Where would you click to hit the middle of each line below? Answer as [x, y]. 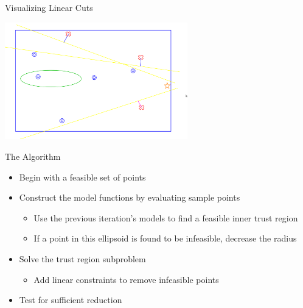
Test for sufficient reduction [71, 300]
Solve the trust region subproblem [82, 259]
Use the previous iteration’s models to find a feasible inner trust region [166, 217]
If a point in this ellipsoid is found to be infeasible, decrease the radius [165, 238]
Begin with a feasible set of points [82, 177]
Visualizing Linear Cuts [49, 7]
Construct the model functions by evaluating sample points [130, 197]
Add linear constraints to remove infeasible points [126, 279]
